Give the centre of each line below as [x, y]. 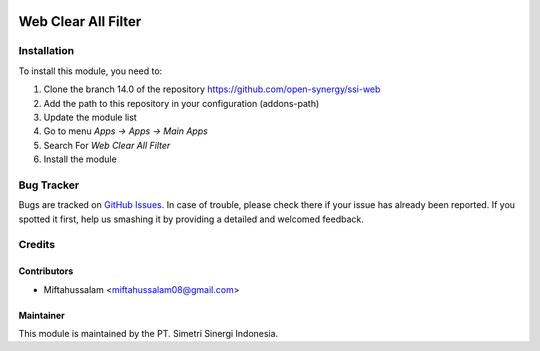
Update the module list [90, 117]
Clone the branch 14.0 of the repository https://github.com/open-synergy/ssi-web [212, 89]
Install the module [80, 159]
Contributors [46, 271]
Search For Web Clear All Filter [107, 145]
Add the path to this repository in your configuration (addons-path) [181, 103]
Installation [46, 51]
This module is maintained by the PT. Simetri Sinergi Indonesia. [148, 333]
